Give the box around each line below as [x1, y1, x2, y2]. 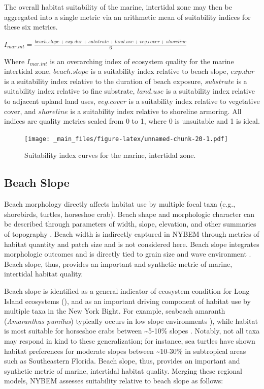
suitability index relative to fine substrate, [4, 86, 135, 96]
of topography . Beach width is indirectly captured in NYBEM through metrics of [4, 229, 259, 239]
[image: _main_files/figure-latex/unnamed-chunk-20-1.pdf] [24, 135, 228, 143]
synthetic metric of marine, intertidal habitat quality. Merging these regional [4, 365, 242, 376]
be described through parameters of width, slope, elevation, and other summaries [4, 218, 256, 229]
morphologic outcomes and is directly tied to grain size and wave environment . [4, 248, 251, 259]
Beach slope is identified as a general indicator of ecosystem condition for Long [4, 285, 250, 296]
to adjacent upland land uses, [4, 95, 95, 106]
